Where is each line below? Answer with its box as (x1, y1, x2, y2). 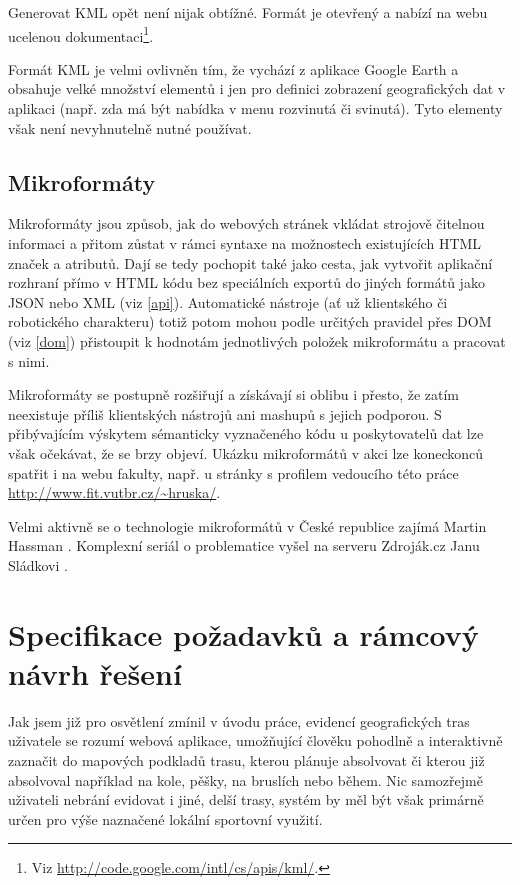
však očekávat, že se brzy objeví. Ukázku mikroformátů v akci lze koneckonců (8, 442, 484, 463)
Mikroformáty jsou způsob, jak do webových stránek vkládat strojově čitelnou (8, 213, 485, 234)
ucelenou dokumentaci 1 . (8, 22, 154, 46)
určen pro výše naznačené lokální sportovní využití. (8, 808, 323, 829)
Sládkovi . (8, 554, 68, 575)
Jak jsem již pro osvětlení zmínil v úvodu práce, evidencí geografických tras (8, 710, 470, 731)
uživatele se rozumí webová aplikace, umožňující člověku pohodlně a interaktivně (8, 730, 503, 751)
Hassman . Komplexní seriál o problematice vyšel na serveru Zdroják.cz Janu (8, 535, 480, 556)
